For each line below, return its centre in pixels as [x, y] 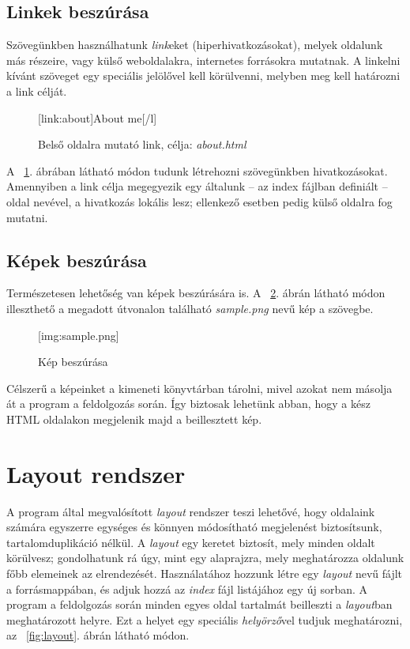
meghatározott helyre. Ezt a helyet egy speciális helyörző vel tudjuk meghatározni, [205, 619]
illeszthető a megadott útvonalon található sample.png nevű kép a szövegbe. [190, 308]
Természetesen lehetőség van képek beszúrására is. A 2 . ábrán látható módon [196, 293]
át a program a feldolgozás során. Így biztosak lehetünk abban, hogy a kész [188, 404]
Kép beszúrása [73, 362]
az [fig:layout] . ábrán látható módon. [98, 635]
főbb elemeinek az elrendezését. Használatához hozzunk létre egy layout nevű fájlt [205, 573]
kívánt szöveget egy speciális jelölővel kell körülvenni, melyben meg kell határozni [203, 75]
